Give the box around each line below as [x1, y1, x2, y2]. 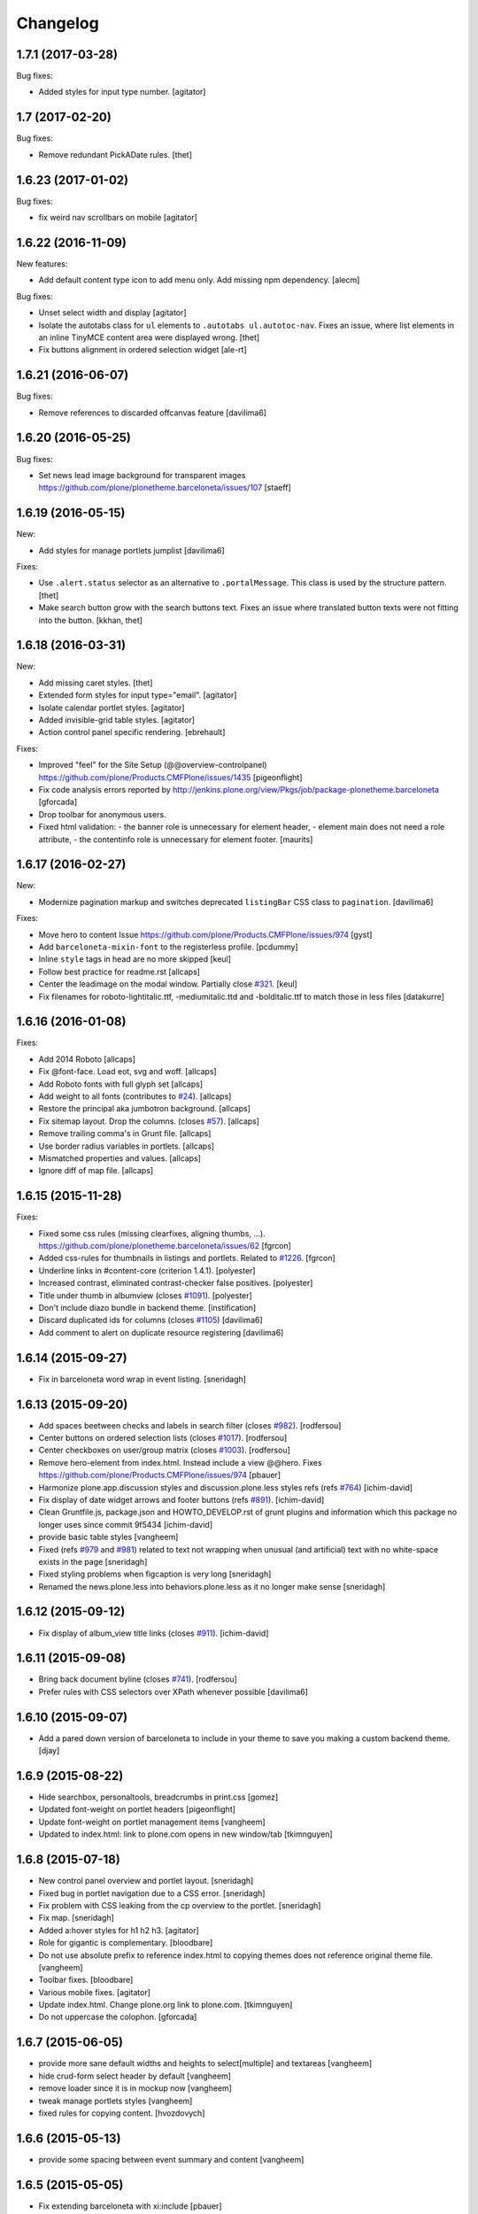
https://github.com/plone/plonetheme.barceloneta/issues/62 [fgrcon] [38, 1241, 292, 1251]
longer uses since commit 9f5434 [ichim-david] [38, 1519, 213, 1529]
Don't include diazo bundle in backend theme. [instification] [38, 1303, 257, 1312]
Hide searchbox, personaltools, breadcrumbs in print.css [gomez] [38, 1792, 279, 1802]
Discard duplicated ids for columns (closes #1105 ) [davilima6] [38, 1315, 263, 1326]
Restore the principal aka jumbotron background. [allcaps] [38, 1103, 251, 1114]
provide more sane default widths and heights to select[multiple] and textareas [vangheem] [38, 2058, 373, 2069]
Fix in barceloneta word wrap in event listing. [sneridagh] [38, 1374, 247, 1384]
